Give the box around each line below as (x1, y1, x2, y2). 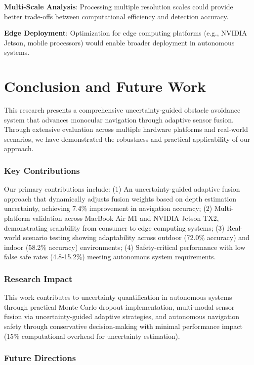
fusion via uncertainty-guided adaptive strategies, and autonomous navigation (4, 311, 240, 322)
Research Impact (4, 272, 73, 284)
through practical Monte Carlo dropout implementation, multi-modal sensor (4, 301, 235, 312)
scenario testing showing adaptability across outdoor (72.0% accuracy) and (23, 232, 250, 243)
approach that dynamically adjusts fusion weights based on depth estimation (4, 193, 236, 203)
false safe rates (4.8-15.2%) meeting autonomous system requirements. (4, 251, 216, 262)
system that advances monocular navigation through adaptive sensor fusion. (4, 114, 234, 124)
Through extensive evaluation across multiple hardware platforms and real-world (4, 124, 248, 134)
